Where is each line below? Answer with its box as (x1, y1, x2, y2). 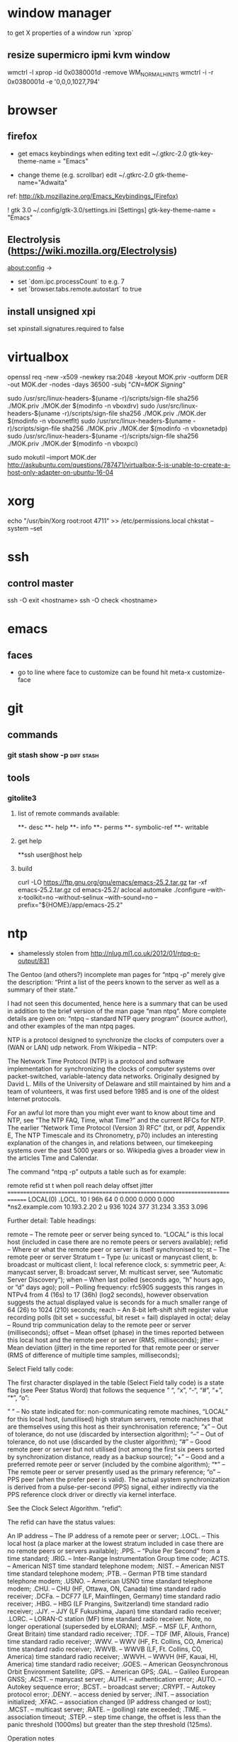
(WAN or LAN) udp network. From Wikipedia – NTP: (7, 1043, 158, 1052)
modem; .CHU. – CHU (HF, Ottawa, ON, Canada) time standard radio (7, 1584, 207, 1593)
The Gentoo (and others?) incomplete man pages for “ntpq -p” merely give (7, 970, 225, 979)
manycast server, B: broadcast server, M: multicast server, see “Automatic (7, 1268, 223, 1277)
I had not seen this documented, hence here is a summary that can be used (7, 1000, 228, 1008)
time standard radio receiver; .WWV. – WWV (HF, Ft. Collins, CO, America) (7, 1638, 224, 1646)
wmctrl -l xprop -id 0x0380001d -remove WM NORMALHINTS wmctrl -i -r (7, 67, 214, 78)
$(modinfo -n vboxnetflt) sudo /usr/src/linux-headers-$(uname (7, 417, 191, 426)
